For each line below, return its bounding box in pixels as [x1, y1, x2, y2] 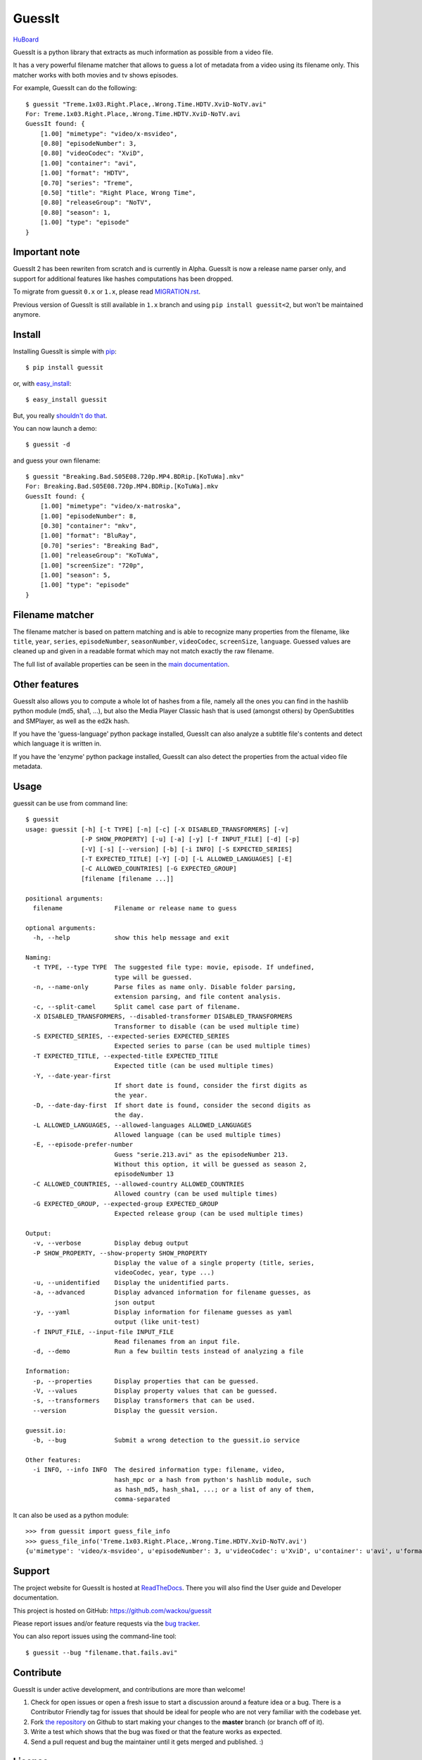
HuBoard [13, 35, 39, 44]
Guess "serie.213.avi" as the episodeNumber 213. [114, 1150, 289, 1158]
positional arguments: [25, 894, 104, 903]
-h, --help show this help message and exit [32, 934, 230, 942]
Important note [13, 246, 80, 258]
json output [114, 1298, 156, 1306]
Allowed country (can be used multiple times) [114, 1190, 278, 1198]
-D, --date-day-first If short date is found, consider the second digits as [32, 1101, 312, 1109]
